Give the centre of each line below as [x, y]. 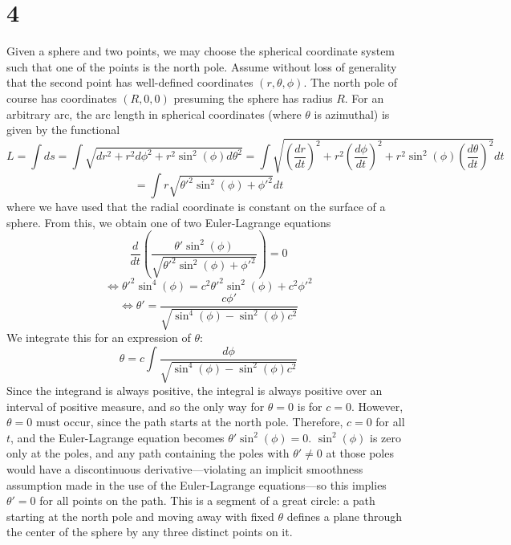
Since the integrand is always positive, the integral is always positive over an [195, 390]
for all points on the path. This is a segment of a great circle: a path [207, 500]
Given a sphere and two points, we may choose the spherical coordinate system [201, 51]
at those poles [360, 453]
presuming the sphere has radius [253, 98]
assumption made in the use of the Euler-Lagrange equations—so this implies [197, 484]
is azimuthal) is [352, 114]
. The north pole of [351, 82]
